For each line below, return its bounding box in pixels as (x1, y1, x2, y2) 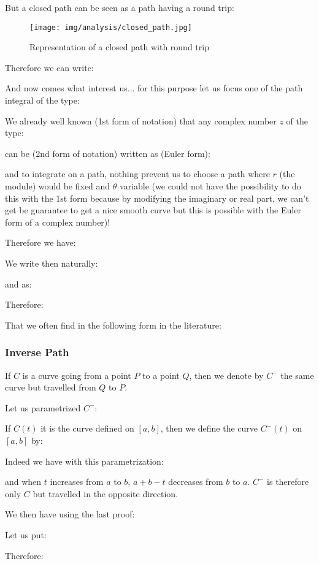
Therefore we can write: (5, 61, 94, 74)
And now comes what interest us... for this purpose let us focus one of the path (5, 82, 303, 94)
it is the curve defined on (40, 422, 134, 435)
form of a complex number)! (5, 215, 110, 228)
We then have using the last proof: (5, 508, 135, 520)
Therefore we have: (5, 236, 76, 249)
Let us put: (5, 528, 47, 541)
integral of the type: (5, 94, 80, 107)
